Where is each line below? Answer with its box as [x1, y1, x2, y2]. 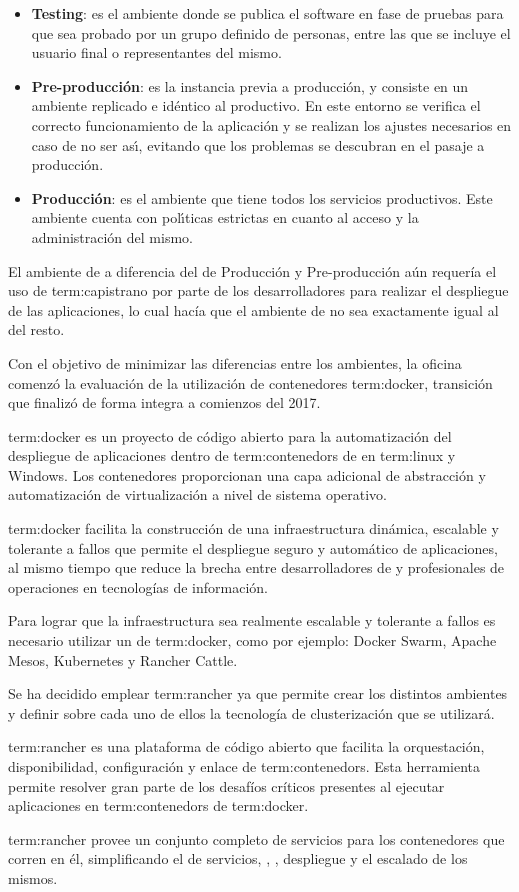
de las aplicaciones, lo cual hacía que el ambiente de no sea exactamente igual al [8, 299, 499, 320]
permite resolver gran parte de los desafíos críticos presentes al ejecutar [8, 775, 445, 796]
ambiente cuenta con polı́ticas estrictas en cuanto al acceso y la [31, 207, 419, 228]
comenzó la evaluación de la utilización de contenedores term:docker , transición [8, 372, 493, 393]
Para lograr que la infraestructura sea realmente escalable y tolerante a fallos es [8, 610, 496, 631]
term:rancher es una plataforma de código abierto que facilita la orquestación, [8, 736, 485, 757]
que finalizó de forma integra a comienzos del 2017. [8, 392, 321, 413]
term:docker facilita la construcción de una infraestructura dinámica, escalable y [8, 518, 499, 539]
